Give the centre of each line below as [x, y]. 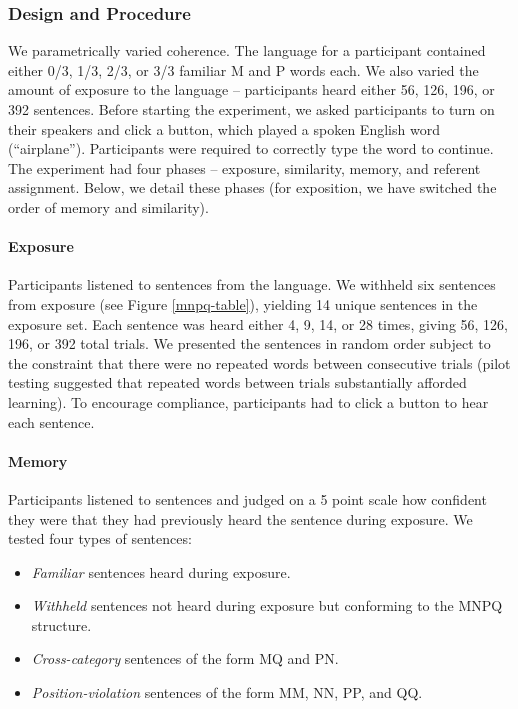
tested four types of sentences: [100, 538]
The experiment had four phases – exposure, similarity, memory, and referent [244, 167]
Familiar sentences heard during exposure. [161, 571]
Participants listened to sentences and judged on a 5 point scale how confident [247, 498]
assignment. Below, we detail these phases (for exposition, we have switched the [252, 187]
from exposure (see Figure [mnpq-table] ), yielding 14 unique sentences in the [243, 303]
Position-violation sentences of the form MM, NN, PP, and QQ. [227, 692]
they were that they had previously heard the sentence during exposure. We [240, 518]
